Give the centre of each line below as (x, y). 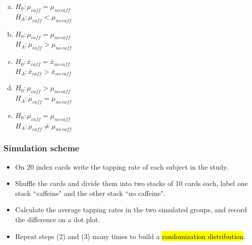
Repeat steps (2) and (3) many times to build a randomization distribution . (130, 236)
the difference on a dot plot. (58, 219)
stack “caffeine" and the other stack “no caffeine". (90, 193)
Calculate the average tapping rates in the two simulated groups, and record (131, 210)
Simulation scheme (41, 148)
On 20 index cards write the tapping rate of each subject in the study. (122, 166)
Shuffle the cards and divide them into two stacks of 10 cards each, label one (131, 183)
